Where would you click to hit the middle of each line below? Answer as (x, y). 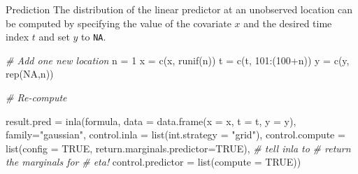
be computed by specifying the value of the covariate (119, 23)
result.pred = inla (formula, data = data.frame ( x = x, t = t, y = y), (151, 121)
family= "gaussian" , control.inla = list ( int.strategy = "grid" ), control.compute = (176, 135)
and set (54, 37)
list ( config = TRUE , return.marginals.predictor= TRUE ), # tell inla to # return (178, 148)
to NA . (94, 37)
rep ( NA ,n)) (30, 74)
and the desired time (288, 23)
